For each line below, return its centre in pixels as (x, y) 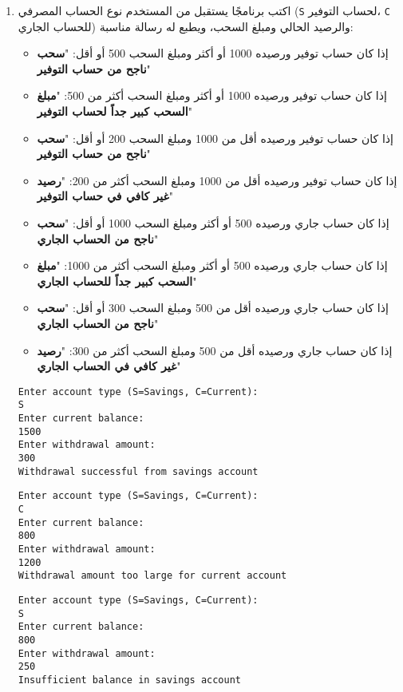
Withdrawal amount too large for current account (152, 576)
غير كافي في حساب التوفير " (105, 196)
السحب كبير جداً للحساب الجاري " (117, 281)
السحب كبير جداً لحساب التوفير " (115, 111)
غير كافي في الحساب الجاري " (109, 366)
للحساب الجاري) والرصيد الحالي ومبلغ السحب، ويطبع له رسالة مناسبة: (186, 26)
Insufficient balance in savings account (129, 680)
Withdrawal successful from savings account (138, 471)
